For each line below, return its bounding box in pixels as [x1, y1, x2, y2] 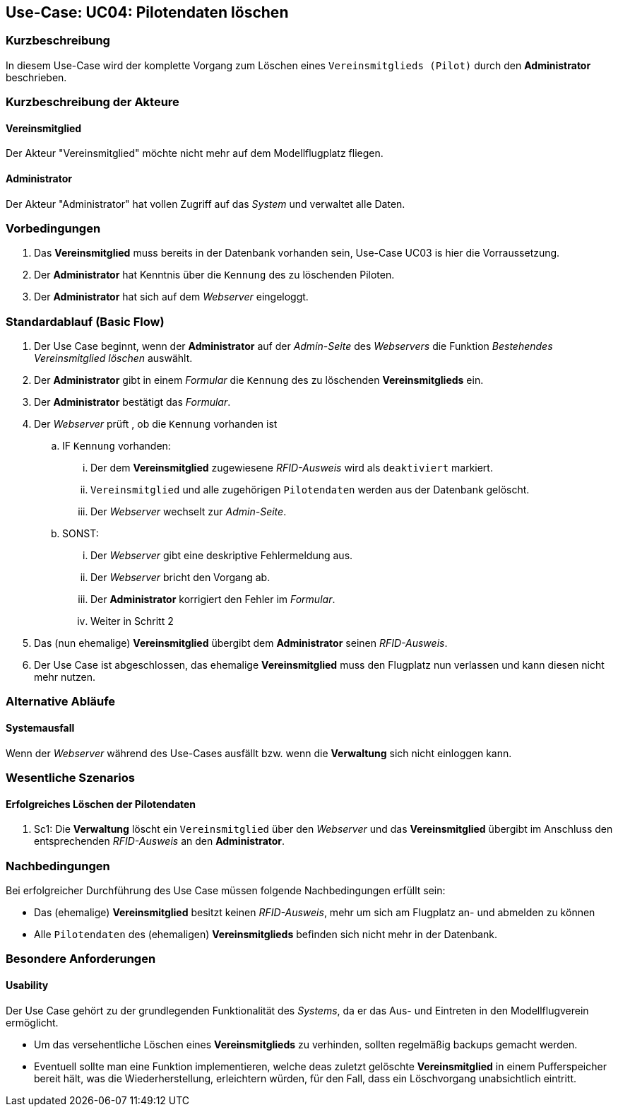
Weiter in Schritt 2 [90, 615, 174, 628]
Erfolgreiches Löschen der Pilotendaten [6, 797, 196, 810]
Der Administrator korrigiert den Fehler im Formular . [90, 593, 335, 606]
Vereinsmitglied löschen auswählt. [34, 352, 193, 365]
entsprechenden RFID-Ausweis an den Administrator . [34, 835, 285, 848]
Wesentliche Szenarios [6, 771, 135, 785]
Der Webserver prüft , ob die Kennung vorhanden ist [34, 418, 278, 431]
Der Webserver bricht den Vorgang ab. [90, 571, 271, 584]
